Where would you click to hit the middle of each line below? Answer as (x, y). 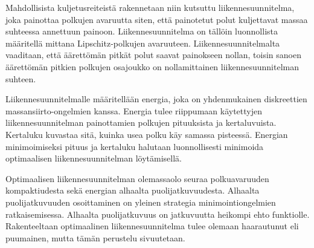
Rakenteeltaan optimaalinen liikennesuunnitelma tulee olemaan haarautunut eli (152, 226)
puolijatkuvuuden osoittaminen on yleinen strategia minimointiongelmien (141, 202)
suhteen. (21, 78)
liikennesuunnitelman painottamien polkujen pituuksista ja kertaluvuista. (141, 122)
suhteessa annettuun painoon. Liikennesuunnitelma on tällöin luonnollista (142, 31)
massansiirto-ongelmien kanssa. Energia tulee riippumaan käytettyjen (134, 110)
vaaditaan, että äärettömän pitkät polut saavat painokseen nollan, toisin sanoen (153, 55)
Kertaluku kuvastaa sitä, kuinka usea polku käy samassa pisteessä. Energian (147, 134)
